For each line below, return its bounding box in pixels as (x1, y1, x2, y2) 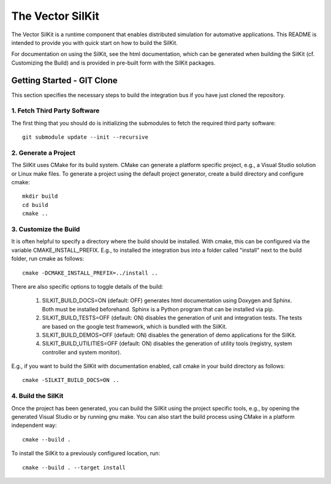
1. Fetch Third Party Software (11, 106, 100, 115)
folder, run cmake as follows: (11, 255, 85, 262)
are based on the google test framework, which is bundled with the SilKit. (42, 322, 227, 330)
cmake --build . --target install (22, 464, 126, 471)
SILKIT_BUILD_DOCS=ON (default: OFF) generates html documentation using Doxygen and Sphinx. (42, 297, 292, 304)
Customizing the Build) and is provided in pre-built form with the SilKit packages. (11, 59, 216, 66)
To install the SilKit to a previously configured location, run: (11, 450, 161, 457)
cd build (22, 201, 48, 208)
